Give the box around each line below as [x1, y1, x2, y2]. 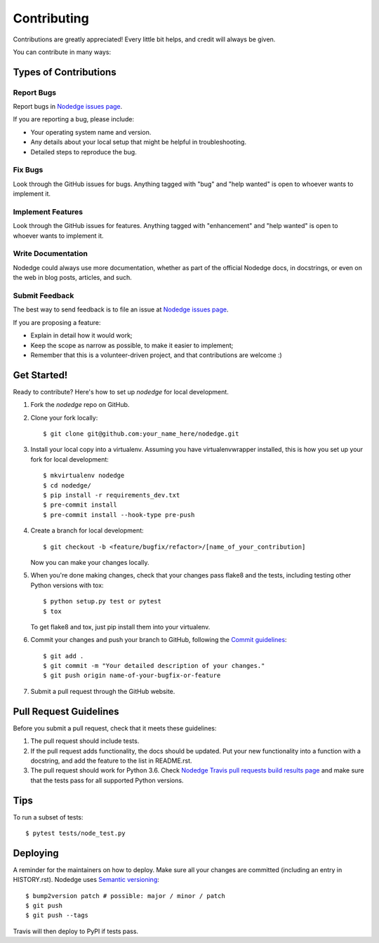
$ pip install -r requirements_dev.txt [43, 491, 180, 499]
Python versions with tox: [30, 581, 105, 589]
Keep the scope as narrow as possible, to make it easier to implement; [30, 341, 234, 349]
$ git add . [43, 652, 84, 660]
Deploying [13, 847, 59, 859]
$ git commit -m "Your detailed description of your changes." [43, 662, 265, 670]
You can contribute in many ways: [13, 48, 112, 56]
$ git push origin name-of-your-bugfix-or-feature [43, 671, 221, 680]
